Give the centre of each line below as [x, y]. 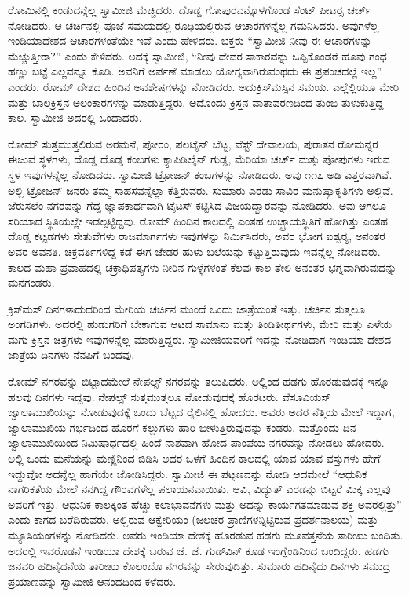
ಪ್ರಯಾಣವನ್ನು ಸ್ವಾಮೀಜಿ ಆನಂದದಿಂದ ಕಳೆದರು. [92, 581]
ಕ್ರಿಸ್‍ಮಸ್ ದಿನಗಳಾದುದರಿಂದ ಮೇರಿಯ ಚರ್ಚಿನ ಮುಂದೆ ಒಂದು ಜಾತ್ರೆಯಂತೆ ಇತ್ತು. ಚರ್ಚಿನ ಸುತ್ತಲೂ [186, 308]
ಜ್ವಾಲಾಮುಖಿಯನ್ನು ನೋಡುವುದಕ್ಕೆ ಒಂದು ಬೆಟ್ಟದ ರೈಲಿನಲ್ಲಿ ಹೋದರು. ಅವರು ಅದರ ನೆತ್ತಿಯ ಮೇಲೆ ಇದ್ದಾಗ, [201, 412]
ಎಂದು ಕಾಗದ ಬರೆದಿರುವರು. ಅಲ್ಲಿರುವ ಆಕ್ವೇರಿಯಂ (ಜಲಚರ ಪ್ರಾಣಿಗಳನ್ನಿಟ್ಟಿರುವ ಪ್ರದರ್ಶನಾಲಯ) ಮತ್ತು [193, 519]
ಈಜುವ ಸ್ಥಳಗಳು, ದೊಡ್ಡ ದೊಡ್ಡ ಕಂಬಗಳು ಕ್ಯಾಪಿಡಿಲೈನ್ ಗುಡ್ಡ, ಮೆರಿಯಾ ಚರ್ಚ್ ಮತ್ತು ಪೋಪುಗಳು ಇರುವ [199, 159]
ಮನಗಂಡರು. [31, 282]
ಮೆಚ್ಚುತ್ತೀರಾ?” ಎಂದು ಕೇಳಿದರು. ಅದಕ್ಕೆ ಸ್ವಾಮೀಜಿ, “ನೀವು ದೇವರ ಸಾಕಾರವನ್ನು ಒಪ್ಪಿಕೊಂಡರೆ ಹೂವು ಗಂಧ [197, 55]
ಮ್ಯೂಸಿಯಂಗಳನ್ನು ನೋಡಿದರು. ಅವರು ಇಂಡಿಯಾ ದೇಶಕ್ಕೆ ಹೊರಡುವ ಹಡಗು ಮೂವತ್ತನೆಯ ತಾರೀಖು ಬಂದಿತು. [206, 535]
